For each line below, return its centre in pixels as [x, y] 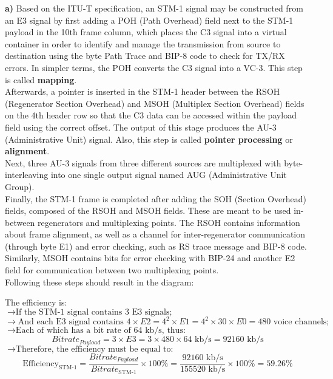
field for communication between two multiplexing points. [112, 270]
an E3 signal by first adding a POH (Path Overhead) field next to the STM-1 [149, 20]
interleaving [27, 175]
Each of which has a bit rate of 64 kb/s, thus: [100, 331]
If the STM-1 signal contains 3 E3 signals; [94, 312]
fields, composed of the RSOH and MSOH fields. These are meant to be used [148, 210]
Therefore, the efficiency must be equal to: [94, 349]
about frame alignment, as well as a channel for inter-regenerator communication [155, 234]
